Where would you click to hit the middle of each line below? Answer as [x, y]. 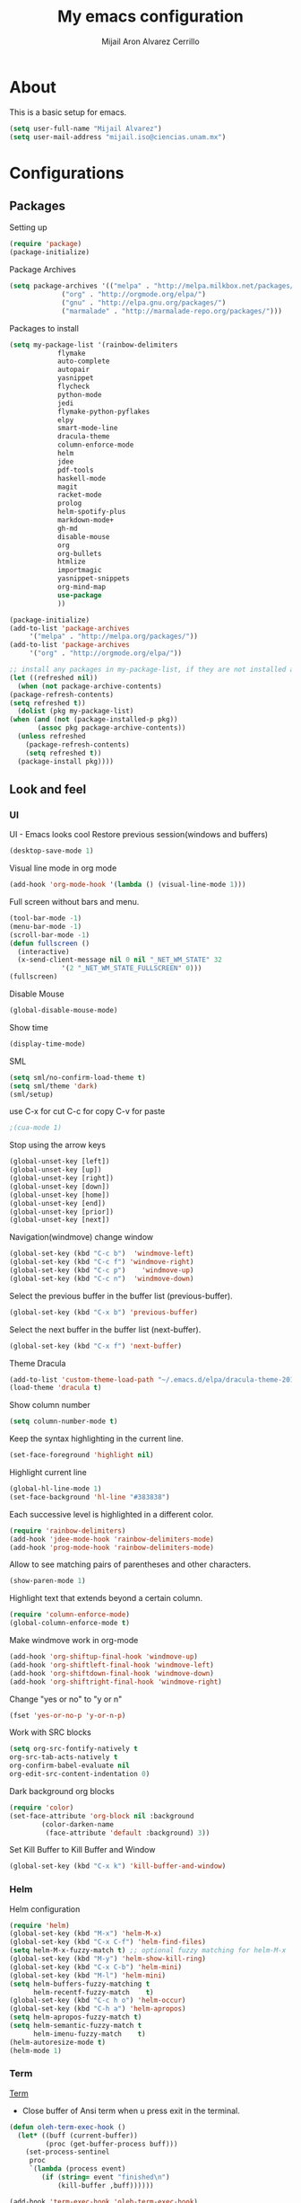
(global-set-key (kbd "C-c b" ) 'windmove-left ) [102, 1254]
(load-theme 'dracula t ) [56, 1388]
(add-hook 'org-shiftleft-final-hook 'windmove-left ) [112, 1665]
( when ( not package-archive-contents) [90, 686]
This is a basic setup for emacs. [68, 112]
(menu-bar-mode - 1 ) [46, 926]
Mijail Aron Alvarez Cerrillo [150, 41]
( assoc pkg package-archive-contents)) [112, 728]
